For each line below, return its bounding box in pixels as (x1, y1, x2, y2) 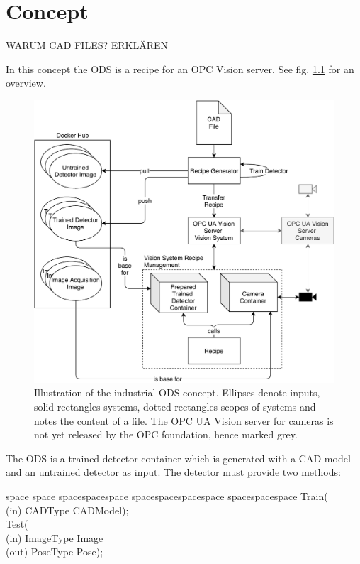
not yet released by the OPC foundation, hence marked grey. (34, 427, 298, 442)
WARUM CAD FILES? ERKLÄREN (6, 38, 169, 53)
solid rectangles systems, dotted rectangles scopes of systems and (34, 399, 316, 413)
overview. (6, 75, 46, 90)
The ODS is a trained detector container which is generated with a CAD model (6, 450, 351, 465)
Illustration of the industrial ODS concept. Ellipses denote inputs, (34, 385, 320, 400)
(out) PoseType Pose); (6, 544, 103, 559)
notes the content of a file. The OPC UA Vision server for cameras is (34, 413, 334, 428)
